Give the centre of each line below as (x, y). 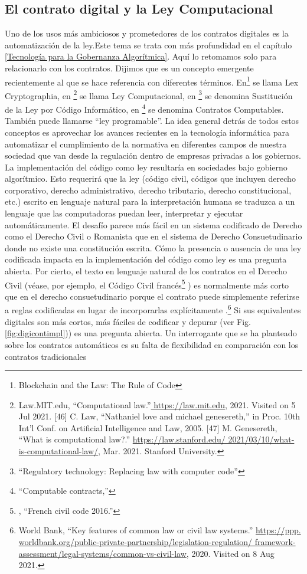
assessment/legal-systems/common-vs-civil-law (102, 553)
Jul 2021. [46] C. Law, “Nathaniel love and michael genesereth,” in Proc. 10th (159, 416)
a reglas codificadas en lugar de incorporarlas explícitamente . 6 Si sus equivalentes (153, 309)
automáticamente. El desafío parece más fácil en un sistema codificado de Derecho (153, 224)
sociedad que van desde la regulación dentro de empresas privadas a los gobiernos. (153, 155)
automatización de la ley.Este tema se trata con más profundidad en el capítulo (148, 45)
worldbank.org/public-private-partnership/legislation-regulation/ (135, 542)
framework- (275, 542)
